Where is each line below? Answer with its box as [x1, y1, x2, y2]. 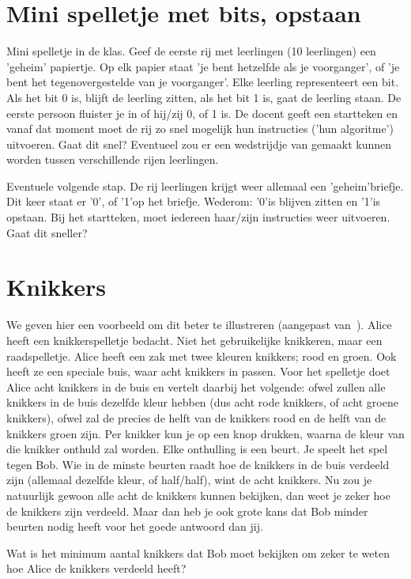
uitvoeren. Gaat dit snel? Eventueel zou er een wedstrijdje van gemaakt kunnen [6, 135, 392, 152]
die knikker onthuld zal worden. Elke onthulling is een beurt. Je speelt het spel [6, 441, 388, 457]
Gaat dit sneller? [6, 224, 88, 240]
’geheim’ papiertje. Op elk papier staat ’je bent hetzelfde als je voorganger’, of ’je [6, 58, 400, 74]
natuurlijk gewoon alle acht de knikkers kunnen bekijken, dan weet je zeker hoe [6, 486, 390, 503]
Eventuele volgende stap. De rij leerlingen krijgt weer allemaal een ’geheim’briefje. [6, 177, 404, 194]
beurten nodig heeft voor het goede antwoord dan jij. [6, 518, 263, 535]
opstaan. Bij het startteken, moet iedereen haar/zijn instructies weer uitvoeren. [6, 209, 390, 225]
